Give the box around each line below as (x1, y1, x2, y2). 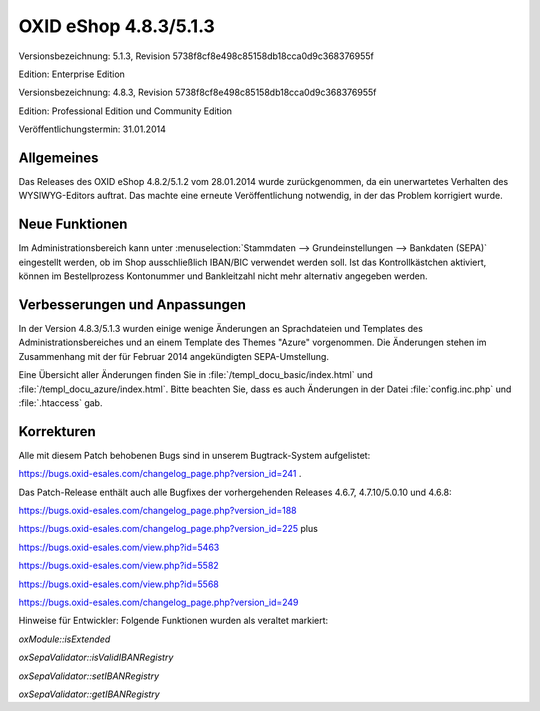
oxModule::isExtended (18, 633, 111, 645)
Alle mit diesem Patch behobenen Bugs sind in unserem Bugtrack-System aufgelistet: (18, 449, 371, 461)
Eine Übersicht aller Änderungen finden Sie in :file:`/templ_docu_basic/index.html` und (18, 369, 374, 381)
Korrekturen (18, 423, 96, 440)
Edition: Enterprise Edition (18, 68, 125, 80)
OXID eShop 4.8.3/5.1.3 (18, 15, 215, 37)
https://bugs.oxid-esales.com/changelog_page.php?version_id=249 (18, 596, 299, 608)
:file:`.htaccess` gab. (18, 396, 103, 409)
